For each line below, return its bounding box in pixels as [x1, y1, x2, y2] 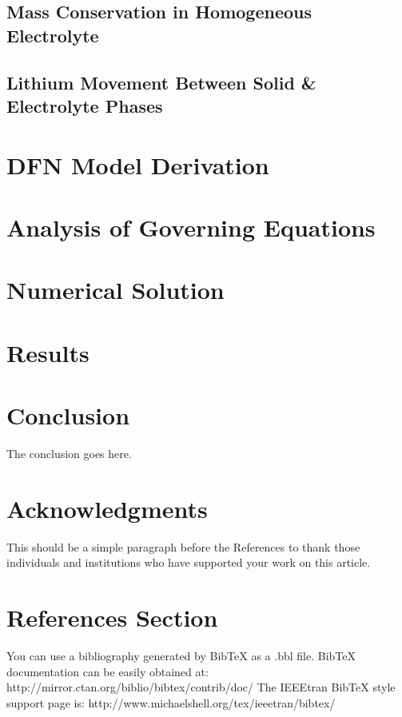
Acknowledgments [6, 492, 208, 524]
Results [6, 336, 90, 368]
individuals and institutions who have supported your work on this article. [6, 554, 371, 571]
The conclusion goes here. [6, 444, 132, 461]
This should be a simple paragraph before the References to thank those [6, 538, 360, 555]
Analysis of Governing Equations [6, 210, 376, 243]
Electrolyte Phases [6, 93, 163, 118]
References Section [6, 601, 218, 634]
